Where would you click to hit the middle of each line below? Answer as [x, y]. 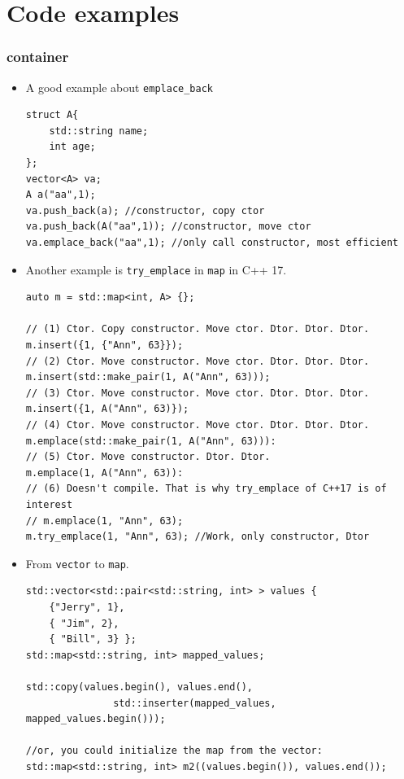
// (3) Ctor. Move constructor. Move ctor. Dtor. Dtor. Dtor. [198, 393]
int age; [72, 147]
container [38, 57]
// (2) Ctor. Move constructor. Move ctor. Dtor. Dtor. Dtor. [198, 361]
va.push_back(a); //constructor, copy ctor [145, 210]
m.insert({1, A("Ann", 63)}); [107, 409]
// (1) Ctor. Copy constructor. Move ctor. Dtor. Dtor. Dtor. [198, 329]
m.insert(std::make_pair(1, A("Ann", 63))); [148, 377]
